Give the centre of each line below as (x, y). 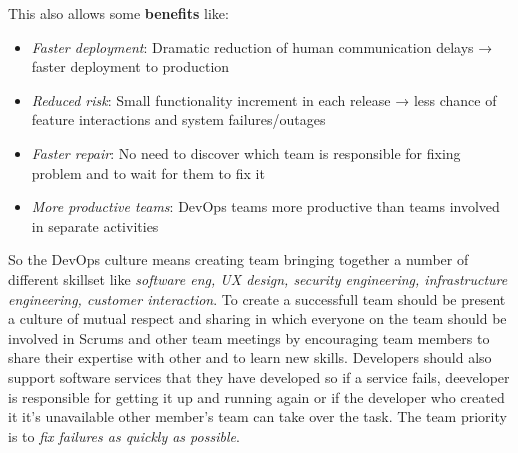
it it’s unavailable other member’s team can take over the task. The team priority (257, 416)
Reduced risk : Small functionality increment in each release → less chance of (264, 99)
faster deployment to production (130, 66)
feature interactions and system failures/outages (178, 119)
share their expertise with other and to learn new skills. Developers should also (250, 357)
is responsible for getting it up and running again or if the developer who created (256, 396)
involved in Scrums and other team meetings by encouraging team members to (249, 337)
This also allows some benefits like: (118, 13)
